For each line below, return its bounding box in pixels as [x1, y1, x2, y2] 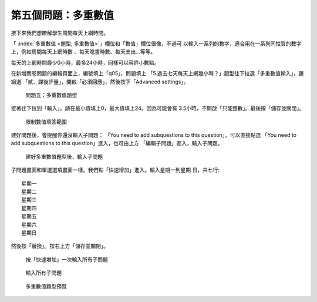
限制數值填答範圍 [25, 118, 67, 125]
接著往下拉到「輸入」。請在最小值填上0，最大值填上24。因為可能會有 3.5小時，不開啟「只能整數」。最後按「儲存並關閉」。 [11, 105, 305, 112]
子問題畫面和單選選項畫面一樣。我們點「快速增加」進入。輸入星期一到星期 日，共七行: [11, 166, 220, 173]
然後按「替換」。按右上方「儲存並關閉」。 [11, 243, 109, 250]
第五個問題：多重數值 [11, 9, 114, 22]
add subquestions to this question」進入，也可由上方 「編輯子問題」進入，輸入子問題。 [11, 140, 223, 147]
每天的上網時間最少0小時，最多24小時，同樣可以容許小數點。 [11, 59, 160, 66]
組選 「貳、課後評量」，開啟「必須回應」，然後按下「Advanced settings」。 [11, 78, 189, 85]
